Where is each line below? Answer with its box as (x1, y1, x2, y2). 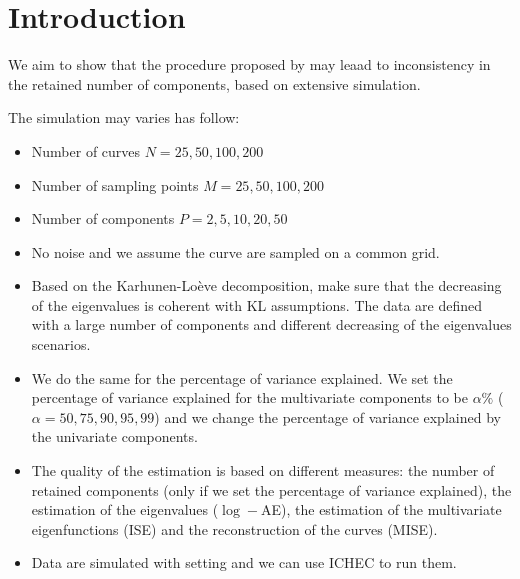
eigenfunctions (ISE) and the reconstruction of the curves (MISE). (31, 518, 438, 539)
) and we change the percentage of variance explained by (154, 406, 501, 427)
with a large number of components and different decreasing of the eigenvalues (31, 314, 512, 335)
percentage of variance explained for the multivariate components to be (31, 387, 468, 408)
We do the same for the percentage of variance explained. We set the (31, 367, 453, 388)
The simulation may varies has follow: (8, 107, 240, 128)
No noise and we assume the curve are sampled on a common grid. (31, 241, 440, 262)
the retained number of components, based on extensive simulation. (8, 73, 421, 94)
